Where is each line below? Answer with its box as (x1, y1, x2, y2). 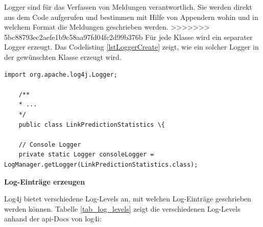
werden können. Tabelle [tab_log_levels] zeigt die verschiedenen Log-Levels (4, 203, 241, 214)
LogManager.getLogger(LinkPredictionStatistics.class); (4, 161, 198, 168)
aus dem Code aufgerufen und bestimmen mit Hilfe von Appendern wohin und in (4, 11, 258, 22)
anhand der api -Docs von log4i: (4, 213, 102, 224)
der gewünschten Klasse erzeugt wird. (4, 51, 122, 62)
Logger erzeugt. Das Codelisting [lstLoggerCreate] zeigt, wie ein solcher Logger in (4, 41, 259, 52)
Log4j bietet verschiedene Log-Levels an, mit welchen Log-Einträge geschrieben (4, 193, 251, 204)
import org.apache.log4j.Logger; (4, 71, 117, 78)
